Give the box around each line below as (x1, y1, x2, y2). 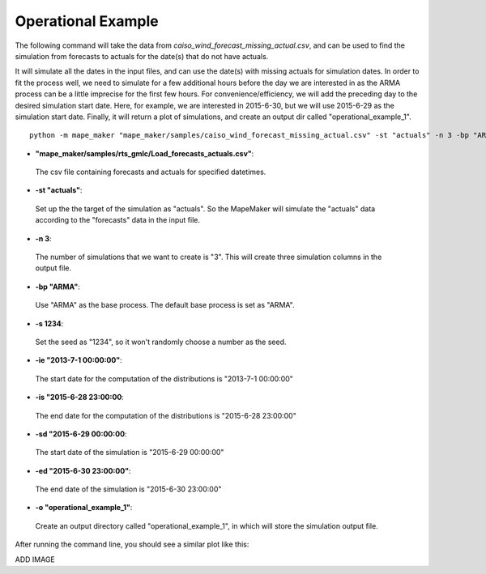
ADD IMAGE (15, 555, 56, 564)
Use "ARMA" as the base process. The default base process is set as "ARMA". (35, 300, 295, 310)
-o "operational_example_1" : (35, 503, 133, 512)
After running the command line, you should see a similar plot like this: (15, 539, 249, 550)
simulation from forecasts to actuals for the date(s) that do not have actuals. (15, 51, 269, 61)
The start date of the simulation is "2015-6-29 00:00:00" (35, 448, 224, 457)
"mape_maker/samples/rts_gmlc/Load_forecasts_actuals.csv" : (35, 148, 254, 158)
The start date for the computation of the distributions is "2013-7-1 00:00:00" (35, 373, 293, 384)
